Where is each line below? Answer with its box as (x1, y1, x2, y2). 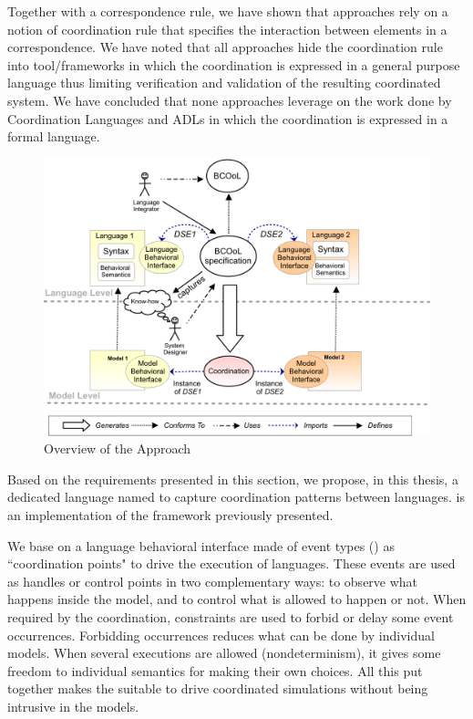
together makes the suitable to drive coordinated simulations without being (7, 679, 428, 698)
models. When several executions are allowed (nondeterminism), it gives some (7, 643, 441, 662)
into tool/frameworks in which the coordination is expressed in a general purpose (7, 55, 460, 74)
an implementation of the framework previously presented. (7, 505, 334, 525)
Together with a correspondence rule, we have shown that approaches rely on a (7, 2, 448, 20)
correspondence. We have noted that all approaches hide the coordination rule (7, 37, 443, 57)
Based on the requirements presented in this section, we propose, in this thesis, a (7, 469, 458, 488)
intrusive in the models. (7, 696, 139, 715)
